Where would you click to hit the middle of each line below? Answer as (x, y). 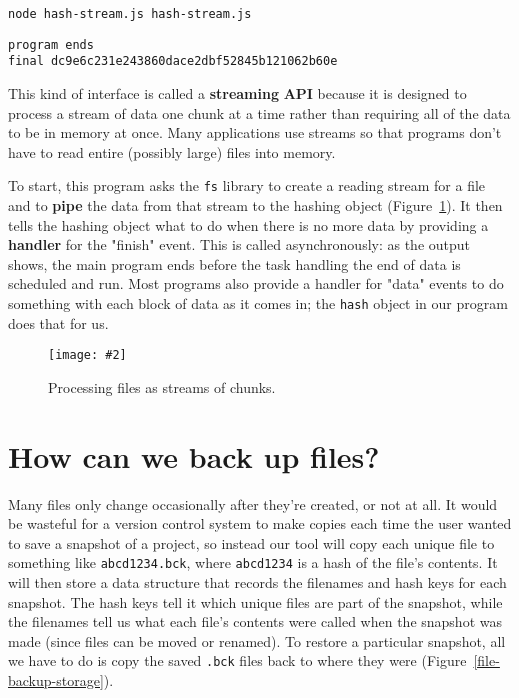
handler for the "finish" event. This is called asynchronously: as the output (239, 244)
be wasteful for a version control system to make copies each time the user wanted (260, 523)
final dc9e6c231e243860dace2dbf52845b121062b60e (173, 61)
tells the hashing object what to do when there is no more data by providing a (248, 224)
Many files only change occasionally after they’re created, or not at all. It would (253, 503)
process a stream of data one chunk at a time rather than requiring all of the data (259, 112)
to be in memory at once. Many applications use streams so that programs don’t (255, 132)
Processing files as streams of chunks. (162, 386)
